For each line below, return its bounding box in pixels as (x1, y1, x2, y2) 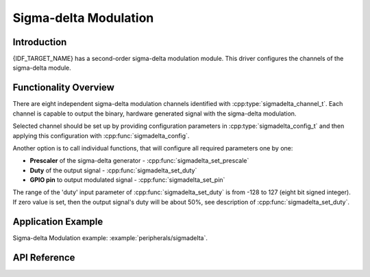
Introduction (12, 36, 67, 48)
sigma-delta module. (12, 64, 71, 72)
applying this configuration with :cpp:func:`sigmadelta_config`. (12, 131, 190, 140)
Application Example (12, 215, 103, 227)
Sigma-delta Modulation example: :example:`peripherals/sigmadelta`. (12, 233, 208, 242)
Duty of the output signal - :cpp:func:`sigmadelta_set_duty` (29, 166, 197, 174)
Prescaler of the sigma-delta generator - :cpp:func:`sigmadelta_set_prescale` (29, 157, 249, 165)
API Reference (12, 252, 75, 263)
